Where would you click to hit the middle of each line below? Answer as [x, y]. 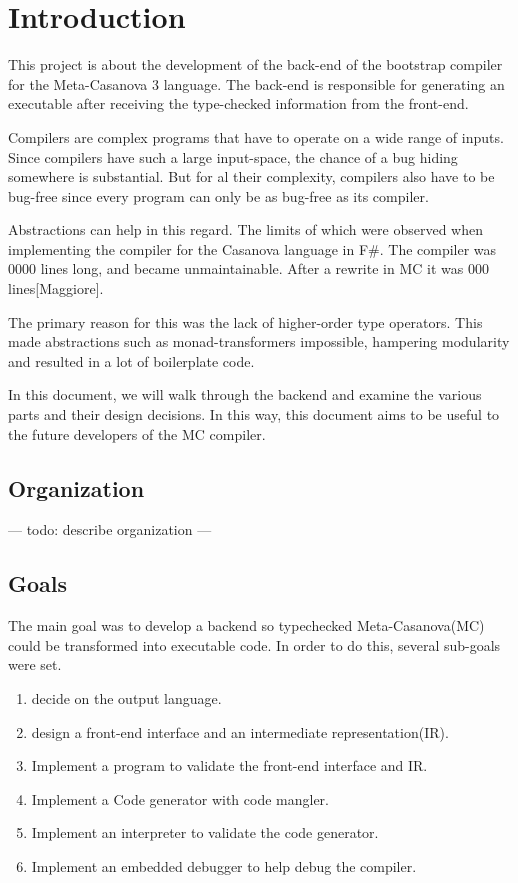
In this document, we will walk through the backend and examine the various [245, 394]
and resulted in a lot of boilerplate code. [131, 360]
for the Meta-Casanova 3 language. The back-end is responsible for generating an [256, 83]
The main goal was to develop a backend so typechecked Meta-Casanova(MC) [246, 625]
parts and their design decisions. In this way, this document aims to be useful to [254, 414]
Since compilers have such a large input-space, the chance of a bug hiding [233, 156]
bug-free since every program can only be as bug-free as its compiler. [218, 195]
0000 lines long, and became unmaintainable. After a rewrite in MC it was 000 [248, 268]
